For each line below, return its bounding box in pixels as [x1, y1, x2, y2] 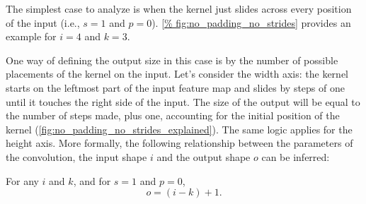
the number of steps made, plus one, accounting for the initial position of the [6, 108, 340, 123]
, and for [73, 173, 111, 188]
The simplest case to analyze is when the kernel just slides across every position [6, 1, 352, 16]
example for [6, 29, 57, 44]
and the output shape [156, 149, 251, 164]
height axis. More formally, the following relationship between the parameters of [6, 136, 353, 150]
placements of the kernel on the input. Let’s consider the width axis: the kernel [6, 66, 348, 81]
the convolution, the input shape [6, 149, 147, 164]
